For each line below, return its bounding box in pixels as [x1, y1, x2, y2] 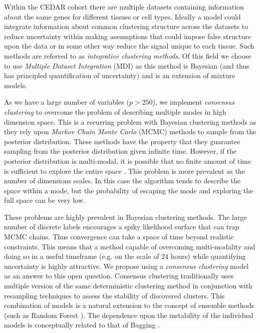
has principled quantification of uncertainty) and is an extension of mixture [4, 70, 235, 81]
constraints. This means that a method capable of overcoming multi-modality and [4, 241, 255, 251]
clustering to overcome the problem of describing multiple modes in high [4, 106, 226, 117]
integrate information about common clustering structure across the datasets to [4, 21, 248, 32]
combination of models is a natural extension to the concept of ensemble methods [4, 300, 254, 310]
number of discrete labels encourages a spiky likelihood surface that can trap [4, 221, 239, 232]
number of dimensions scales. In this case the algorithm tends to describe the [4, 175, 241, 186]
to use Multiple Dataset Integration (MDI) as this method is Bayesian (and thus [4, 60, 249, 71]
